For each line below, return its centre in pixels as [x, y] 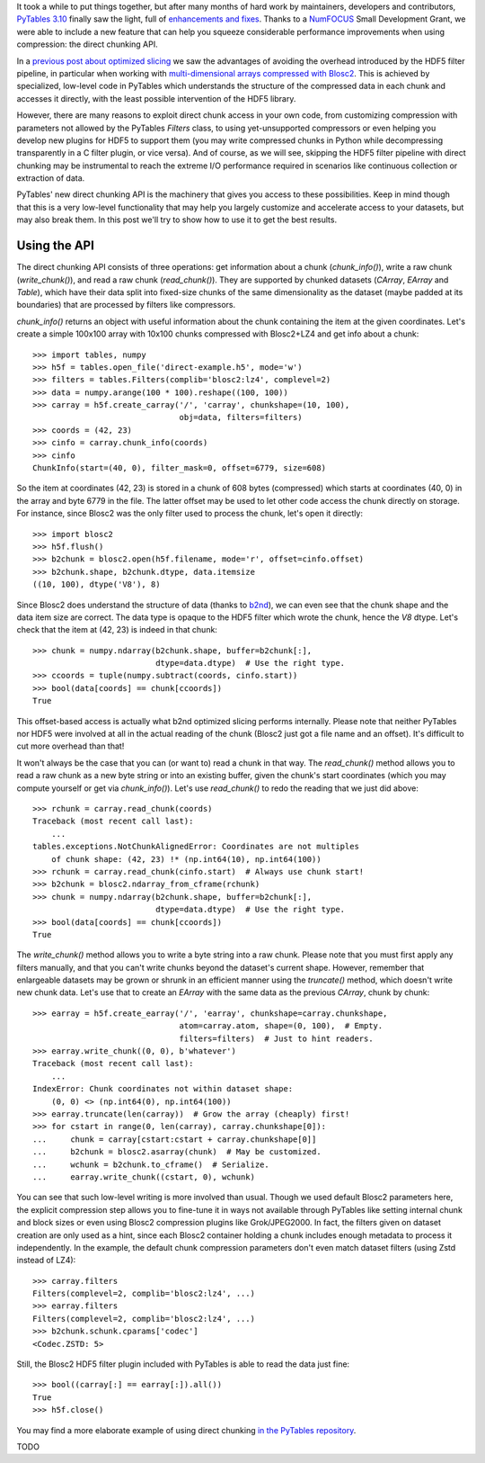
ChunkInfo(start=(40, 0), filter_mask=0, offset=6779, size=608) [180, 468]
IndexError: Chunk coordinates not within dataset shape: [163, 1089]
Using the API [55, 246]
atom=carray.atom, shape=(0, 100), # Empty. [281, 1026]
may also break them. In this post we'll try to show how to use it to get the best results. [176, 220]
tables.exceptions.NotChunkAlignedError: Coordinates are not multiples [196, 847]
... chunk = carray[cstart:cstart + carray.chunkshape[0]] [175, 1139]
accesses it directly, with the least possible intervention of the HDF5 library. [156, 98]
